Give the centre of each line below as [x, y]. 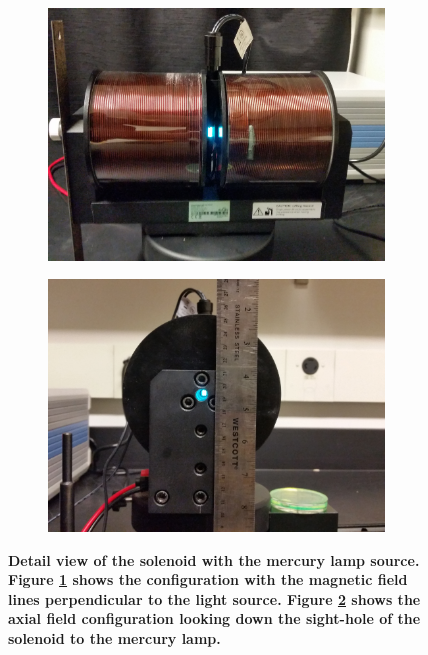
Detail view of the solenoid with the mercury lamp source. [214, 559]
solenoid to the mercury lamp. [114, 638]
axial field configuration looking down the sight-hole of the [214, 618]
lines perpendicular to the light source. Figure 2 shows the [214, 598]
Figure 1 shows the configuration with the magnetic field [208, 579]
